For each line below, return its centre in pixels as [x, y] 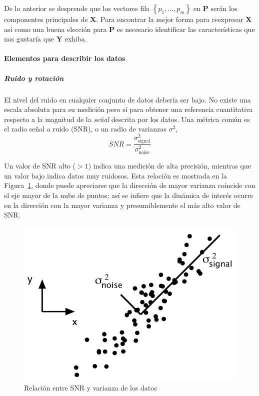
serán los [224, 8]
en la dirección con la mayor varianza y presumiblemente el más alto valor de [122, 205]
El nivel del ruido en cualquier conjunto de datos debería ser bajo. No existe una [127, 99]
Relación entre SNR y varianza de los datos [90, 388]
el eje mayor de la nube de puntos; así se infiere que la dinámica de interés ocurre [129, 195]
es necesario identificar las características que [186, 29]
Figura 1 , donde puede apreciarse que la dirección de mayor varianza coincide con [130, 185]
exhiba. [76, 39]
